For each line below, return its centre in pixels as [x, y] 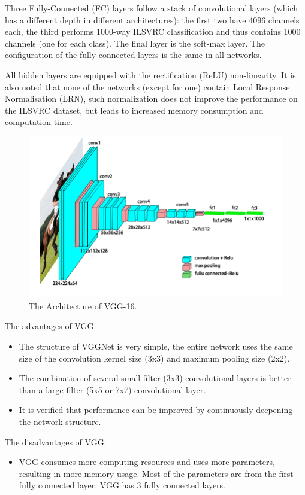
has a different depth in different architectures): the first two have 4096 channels [152, 19]
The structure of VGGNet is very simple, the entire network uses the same [156, 346]
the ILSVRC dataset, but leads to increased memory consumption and [134, 110]
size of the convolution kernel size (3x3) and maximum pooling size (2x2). [154, 358]
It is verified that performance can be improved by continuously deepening [156, 410]
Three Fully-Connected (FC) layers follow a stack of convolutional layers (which [152, 8]
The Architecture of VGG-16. [83, 306]
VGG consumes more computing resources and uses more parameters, [147, 462]
